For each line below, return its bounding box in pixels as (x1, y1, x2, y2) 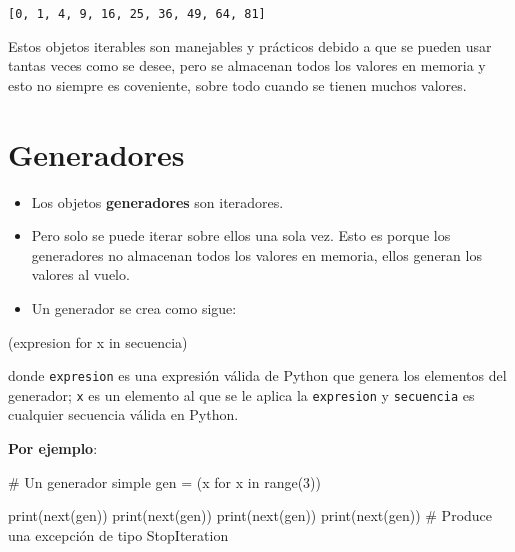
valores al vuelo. (31, 264, 130, 285)
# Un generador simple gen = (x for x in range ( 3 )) (8, 471, 322, 492)
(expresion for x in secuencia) (8, 331, 188, 352)
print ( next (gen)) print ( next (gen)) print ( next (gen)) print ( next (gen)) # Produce (8, 505, 493, 526)
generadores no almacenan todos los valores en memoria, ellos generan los (31, 244, 482, 265)
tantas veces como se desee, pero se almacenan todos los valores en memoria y (8, 55, 486, 76)
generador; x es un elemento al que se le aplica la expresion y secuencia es (8, 384, 475, 405)
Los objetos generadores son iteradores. (31, 191, 284, 212)
